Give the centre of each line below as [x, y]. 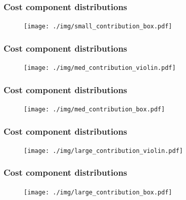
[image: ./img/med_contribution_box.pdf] [95, 109]
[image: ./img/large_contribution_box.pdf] [98, 192]
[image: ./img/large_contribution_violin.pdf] [103, 151]
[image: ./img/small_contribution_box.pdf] [98, 27]
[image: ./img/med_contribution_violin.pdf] [100, 68]
